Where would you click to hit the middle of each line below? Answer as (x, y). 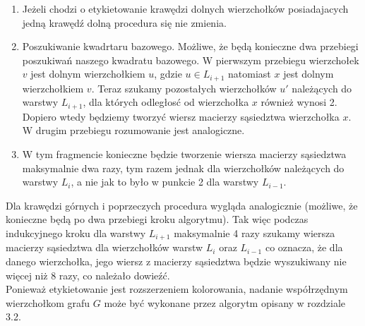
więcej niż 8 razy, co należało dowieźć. (88, 275)
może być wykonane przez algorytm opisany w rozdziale (225, 302)
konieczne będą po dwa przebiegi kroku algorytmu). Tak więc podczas (157, 219)
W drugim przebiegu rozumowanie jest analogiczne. (133, 130)
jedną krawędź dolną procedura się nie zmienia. (124, 22)
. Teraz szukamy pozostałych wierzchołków (184, 88)
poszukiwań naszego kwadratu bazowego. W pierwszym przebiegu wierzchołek (191, 60)
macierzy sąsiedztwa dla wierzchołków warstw (104, 247)
